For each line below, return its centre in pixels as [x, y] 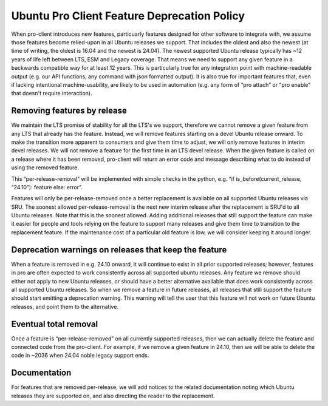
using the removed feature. [45, 167]
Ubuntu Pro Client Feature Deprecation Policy [128, 16]
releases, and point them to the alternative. [65, 306]
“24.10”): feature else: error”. [47, 187]
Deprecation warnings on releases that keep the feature [119, 250]
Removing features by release [69, 111]
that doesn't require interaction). [52, 93]
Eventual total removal [55, 324]
